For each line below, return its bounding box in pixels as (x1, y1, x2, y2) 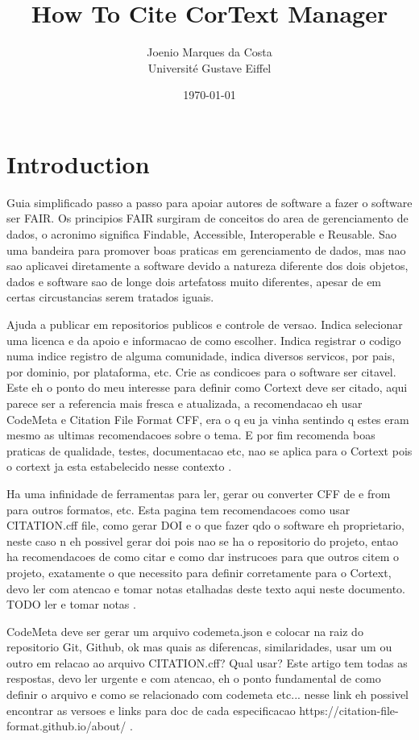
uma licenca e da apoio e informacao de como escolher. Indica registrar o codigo (6, 331, 401, 348)
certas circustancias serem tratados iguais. (6, 289, 214, 306)
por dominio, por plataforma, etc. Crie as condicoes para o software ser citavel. (6, 363, 396, 380)
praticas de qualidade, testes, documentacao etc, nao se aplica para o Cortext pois (6, 442, 413, 459)
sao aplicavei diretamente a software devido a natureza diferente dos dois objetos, (6, 257, 409, 274)
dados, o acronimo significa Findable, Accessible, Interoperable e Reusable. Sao (6, 226, 396, 243)
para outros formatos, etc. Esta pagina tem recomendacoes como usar (6, 501, 351, 518)
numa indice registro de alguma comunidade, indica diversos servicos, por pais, (6, 347, 396, 364)
